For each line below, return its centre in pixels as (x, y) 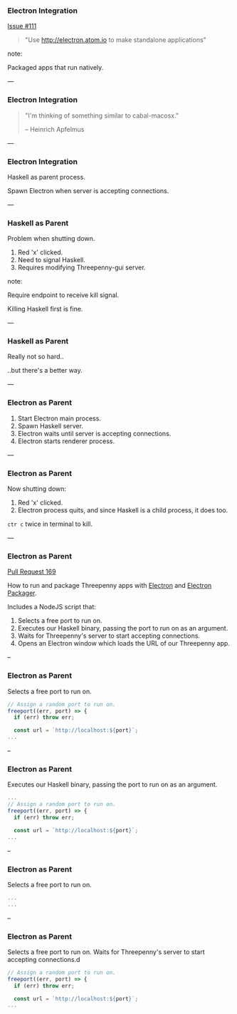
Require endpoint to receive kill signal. (63, 295)
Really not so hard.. (36, 357)
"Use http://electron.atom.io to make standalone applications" (115, 40)
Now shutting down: (37, 489)
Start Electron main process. (59, 418)
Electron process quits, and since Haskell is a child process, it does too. (123, 510)
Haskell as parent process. (46, 177)
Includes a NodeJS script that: (52, 607)
